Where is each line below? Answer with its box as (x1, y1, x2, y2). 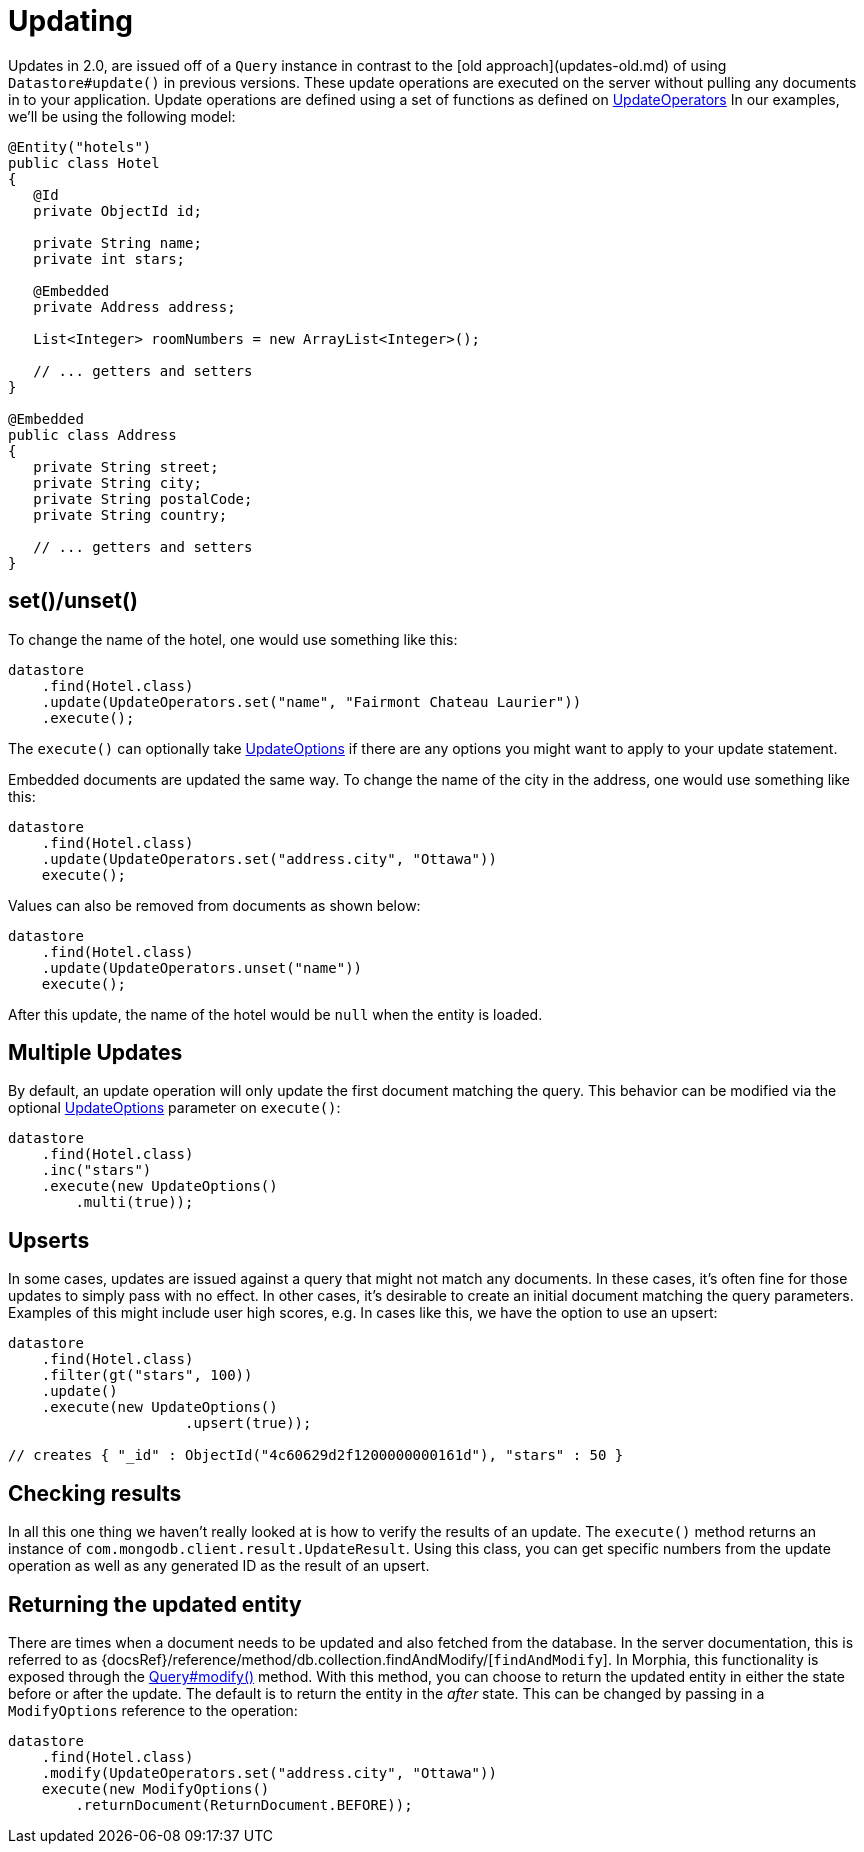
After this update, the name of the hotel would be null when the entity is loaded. (8, 1005, 543, 1023)
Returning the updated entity (8, 1591, 302, 1617)
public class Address (8, 426, 177, 443)
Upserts (8, 1227, 90, 1253)
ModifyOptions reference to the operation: (8, 1701, 298, 1719)
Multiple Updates (8, 1040, 183, 1066)
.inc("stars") (41, 1162, 152, 1179)
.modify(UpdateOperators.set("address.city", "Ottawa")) (41, 1764, 497, 1781)
